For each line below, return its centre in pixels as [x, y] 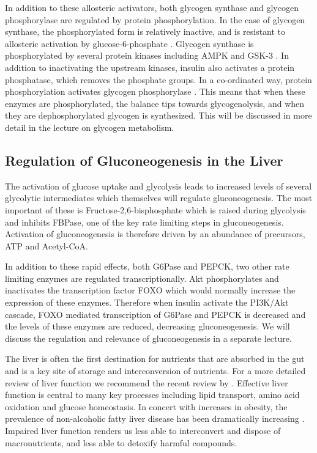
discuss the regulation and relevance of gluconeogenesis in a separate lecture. [148, 338]
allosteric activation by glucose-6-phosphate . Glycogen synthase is [129, 43]
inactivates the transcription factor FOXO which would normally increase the [150, 290]
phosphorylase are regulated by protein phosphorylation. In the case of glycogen [155, 19]
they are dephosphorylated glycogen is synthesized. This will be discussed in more [158, 115]
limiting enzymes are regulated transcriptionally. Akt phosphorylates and [142, 278]
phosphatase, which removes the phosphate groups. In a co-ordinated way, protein [158, 79]
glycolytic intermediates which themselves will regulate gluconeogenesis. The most [159, 198]
